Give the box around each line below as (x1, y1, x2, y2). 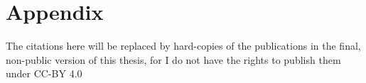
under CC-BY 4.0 (6, 66, 82, 81)
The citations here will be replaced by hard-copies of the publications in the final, (6, 38, 361, 53)
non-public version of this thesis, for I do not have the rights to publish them (6, 52, 341, 67)
